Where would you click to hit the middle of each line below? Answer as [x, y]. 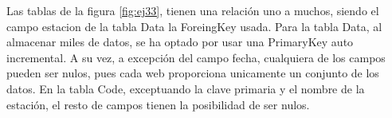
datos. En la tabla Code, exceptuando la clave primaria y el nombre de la [186, 88]
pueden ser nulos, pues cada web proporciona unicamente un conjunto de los [193, 73]
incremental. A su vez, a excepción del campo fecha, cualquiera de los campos [196, 57]
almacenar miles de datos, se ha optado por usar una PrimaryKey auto [180, 42]
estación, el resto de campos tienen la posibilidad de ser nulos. [158, 104]
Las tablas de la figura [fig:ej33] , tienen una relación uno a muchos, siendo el [193, 10]
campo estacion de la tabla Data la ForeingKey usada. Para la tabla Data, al [194, 26]
